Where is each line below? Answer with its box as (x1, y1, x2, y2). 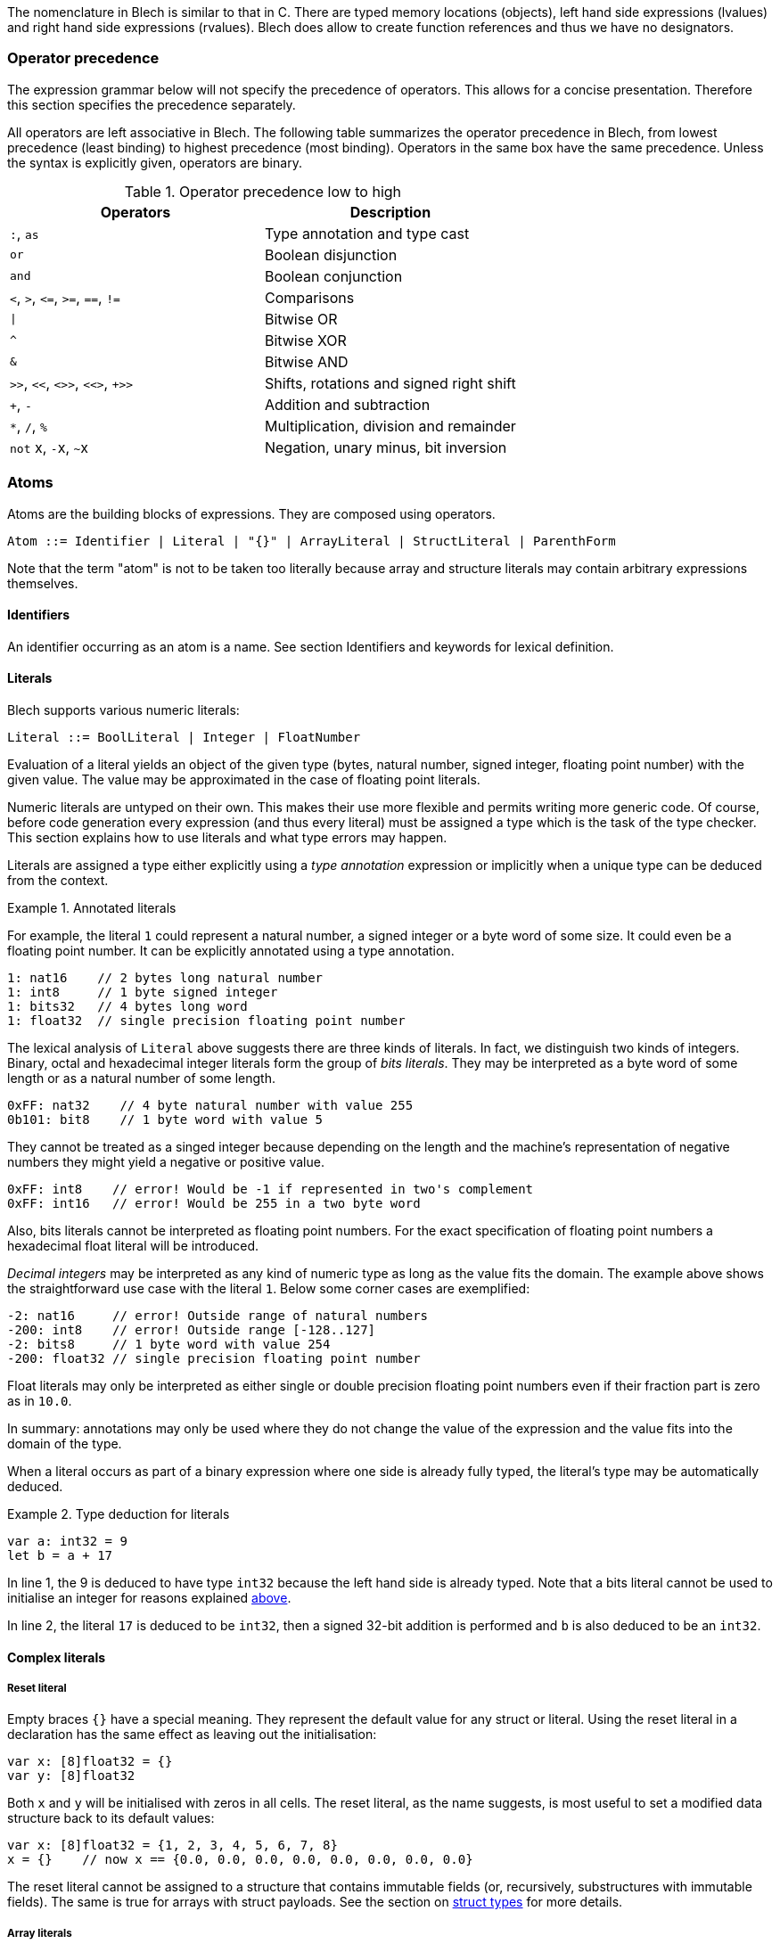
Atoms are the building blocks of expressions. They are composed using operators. (7, 505, 496, 521)
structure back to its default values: (7, 1810, 215, 1826)
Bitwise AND (264, 352, 349, 371)
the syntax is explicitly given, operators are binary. (7, 154, 302, 170)
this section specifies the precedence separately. (7, 96, 296, 112)
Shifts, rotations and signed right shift (264, 373, 516, 392)
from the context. (7, 872, 109, 888)
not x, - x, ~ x (10, 438, 89, 456)
